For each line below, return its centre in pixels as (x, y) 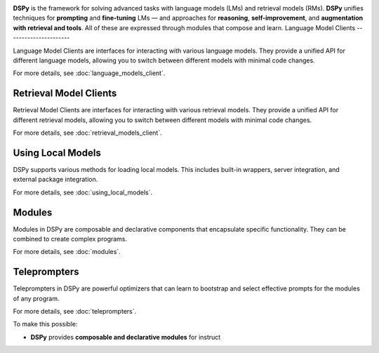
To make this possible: (45, 324)
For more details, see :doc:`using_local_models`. (83, 192)
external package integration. (55, 180)
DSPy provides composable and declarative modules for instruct (126, 337)
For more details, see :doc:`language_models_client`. (89, 73)
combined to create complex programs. (70, 239)
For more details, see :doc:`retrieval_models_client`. (87, 133)
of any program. (36, 298)
